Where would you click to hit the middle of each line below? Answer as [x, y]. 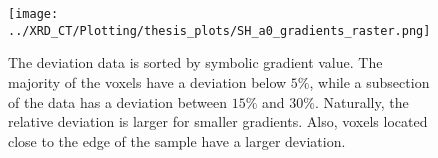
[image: [33, 14]
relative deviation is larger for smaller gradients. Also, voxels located [218, 121]
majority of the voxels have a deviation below [147, 81]
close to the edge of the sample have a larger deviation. [177, 140]
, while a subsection [369, 81]
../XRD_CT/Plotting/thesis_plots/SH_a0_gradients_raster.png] [219, 30]
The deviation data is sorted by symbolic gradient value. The [195, 62]
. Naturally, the [361, 101]
